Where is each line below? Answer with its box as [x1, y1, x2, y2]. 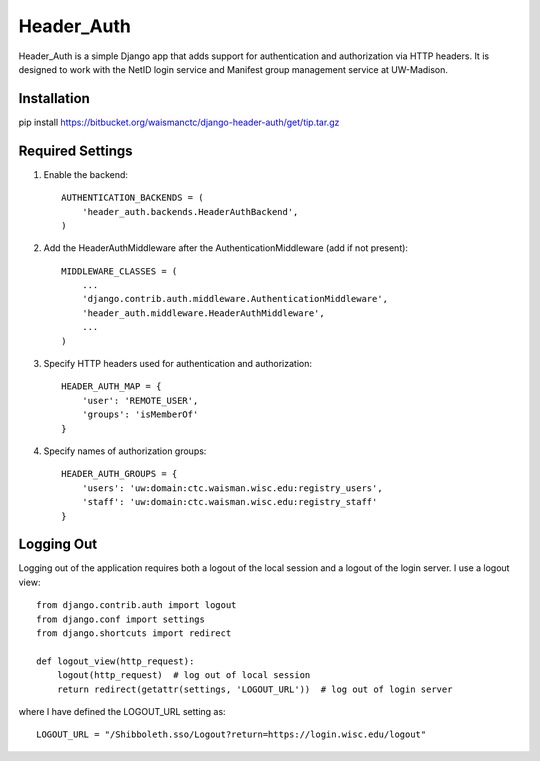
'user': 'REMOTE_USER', [81, 395, 199, 406]
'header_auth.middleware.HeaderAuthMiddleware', [81, 307, 325, 319]
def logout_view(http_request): [36, 655, 195, 667]
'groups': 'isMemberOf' [81, 409, 199, 420]
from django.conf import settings [36, 613, 205, 625]
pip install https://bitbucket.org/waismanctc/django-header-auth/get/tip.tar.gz [18, 116, 340, 128]
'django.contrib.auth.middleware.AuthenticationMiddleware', [81, 293, 389, 305]
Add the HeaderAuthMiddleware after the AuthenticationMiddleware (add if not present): [43, 242, 409, 254]
